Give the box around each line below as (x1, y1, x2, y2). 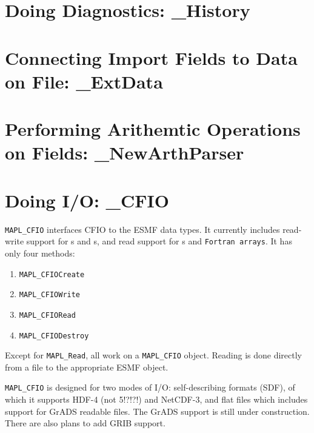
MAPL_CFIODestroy (19, 331, 89, 340)
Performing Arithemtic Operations (5, 116, 301, 141)
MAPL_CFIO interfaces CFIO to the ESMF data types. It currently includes (5, 223, 280, 235)
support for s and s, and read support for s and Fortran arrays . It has (26, 235, 292, 247)
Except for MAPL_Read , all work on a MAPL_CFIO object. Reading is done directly (5, 349, 302, 361)
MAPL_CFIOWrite (19, 290, 81, 300)
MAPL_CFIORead (19, 310, 76, 320)
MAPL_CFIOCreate (19, 270, 85, 279)
